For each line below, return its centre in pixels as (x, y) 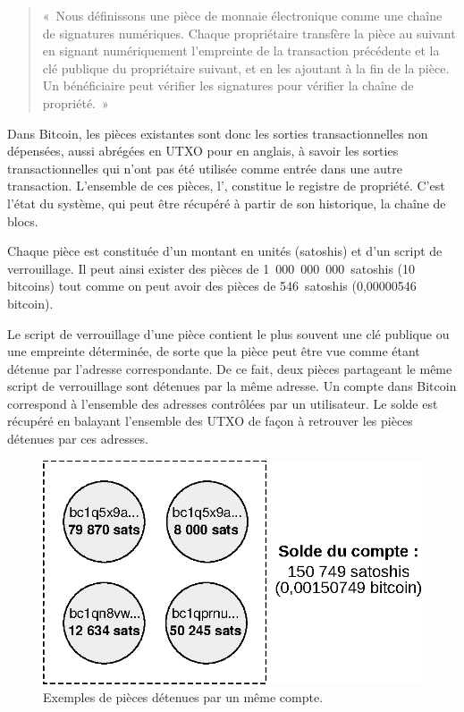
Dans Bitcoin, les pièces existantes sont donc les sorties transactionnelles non (218, 133)
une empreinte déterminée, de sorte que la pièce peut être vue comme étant (214, 351)
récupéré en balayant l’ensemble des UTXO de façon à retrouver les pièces (210, 421)
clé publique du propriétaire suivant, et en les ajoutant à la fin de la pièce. (246, 68)
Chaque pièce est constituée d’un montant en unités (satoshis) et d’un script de (225, 251)
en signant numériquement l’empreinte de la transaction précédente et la (241, 51)
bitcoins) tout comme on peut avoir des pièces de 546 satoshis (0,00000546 (212, 286)
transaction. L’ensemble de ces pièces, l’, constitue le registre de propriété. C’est (226, 186)
